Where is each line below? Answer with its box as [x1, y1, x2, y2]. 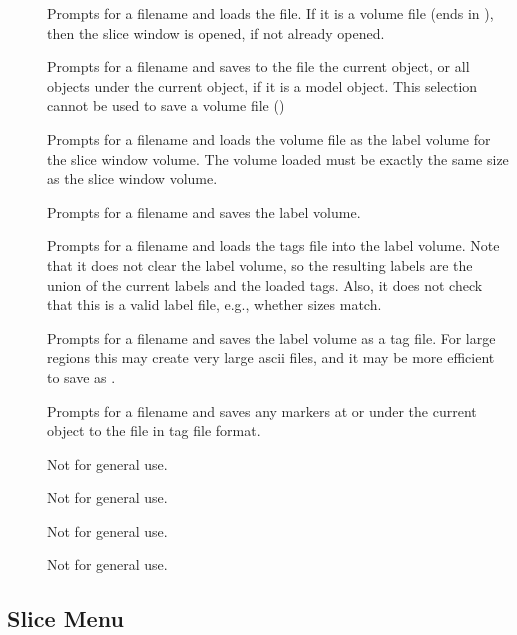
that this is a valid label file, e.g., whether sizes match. [47, 294, 382, 315]
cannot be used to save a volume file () [47, 95, 285, 116]
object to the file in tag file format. [47, 420, 261, 441]
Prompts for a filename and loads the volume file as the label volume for [47, 128, 491, 149]
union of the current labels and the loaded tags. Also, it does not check [47, 274, 483, 295]
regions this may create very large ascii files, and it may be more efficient [47, 347, 495, 368]
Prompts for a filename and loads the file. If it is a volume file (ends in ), [47, 3, 494, 23]
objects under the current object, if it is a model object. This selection [47, 75, 478, 96]
